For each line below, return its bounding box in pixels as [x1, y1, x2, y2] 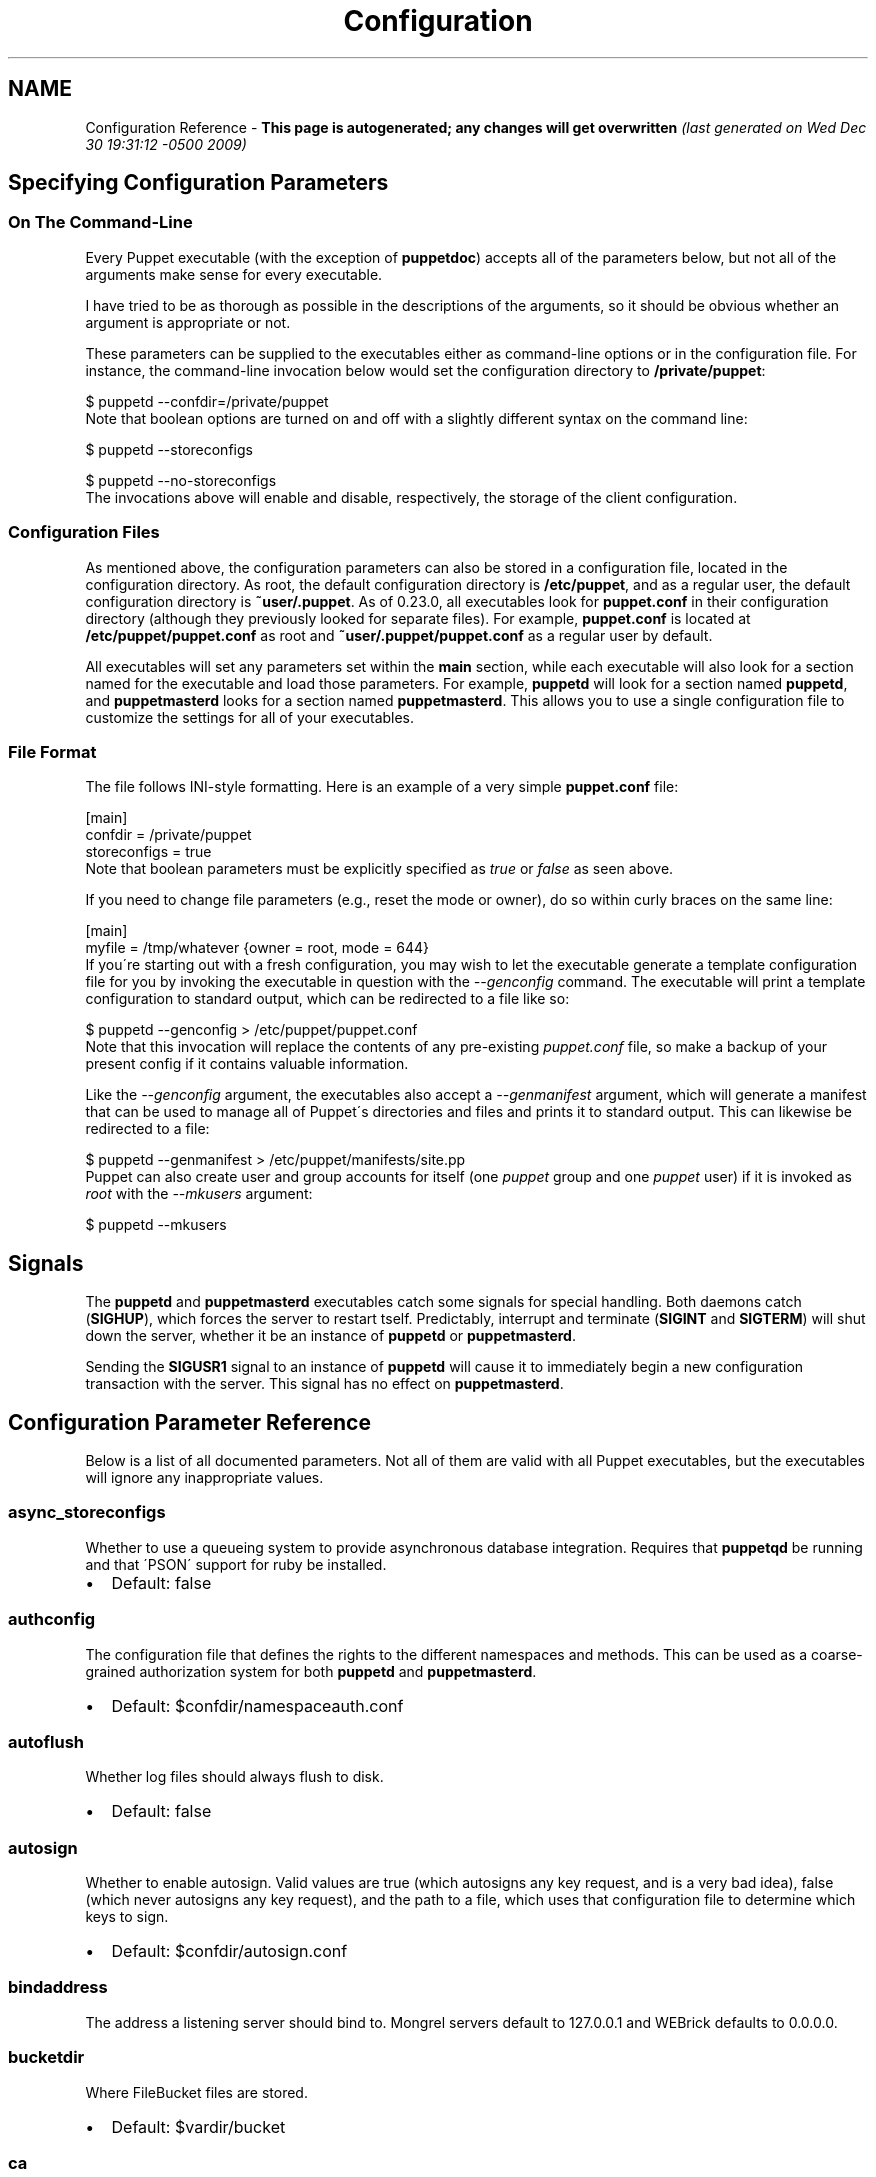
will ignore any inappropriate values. [85, 1469, 324, 1486]
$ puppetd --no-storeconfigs [85, 471, 277, 489]
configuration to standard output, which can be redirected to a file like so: [85, 990, 570, 1008]
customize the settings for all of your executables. [85, 708, 415, 726]
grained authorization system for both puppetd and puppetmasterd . [85, 1662, 537, 1680]
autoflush [8, 1731, 85, 1752]
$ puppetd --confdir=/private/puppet [85, 392, 329, 410]
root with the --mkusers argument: [85, 1185, 313, 1203]
